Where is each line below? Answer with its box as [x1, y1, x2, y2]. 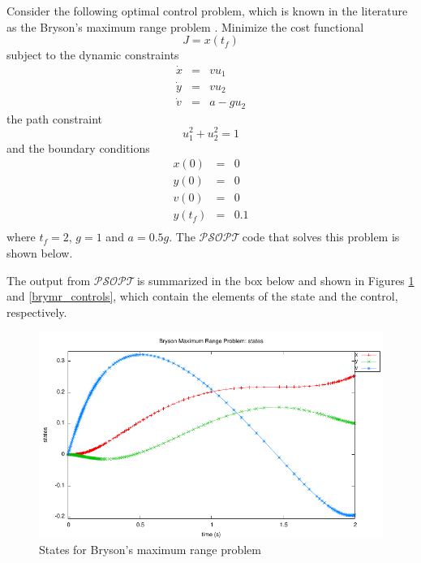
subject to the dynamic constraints [6, 46, 179, 63]
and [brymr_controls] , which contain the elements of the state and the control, [6, 288, 398, 305]
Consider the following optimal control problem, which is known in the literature [6, 2, 408, 19]
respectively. [6, 303, 67, 320]
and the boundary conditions [6, 139, 150, 156]
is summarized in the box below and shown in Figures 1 [136, 271, 415, 288]
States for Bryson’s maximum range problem [39, 541, 261, 558]
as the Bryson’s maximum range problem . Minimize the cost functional [6, 18, 364, 35]
